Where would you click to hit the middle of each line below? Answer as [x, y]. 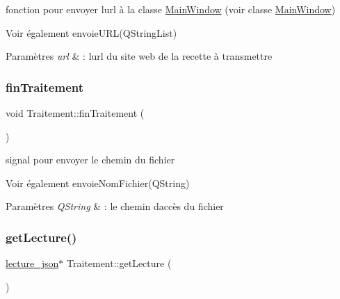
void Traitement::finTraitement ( [75, 113]
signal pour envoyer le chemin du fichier [90, 160]
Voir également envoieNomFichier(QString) [98, 183]
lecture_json [32, 263]
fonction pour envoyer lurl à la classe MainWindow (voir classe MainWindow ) [171, 9]
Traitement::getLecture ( [119, 263]
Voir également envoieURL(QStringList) [91, 32]
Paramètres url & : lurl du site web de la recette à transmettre [139, 56]
